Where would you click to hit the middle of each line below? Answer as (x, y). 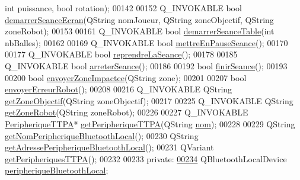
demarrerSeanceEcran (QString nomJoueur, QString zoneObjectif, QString (139, 19)
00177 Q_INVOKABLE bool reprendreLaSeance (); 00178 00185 (121, 54)
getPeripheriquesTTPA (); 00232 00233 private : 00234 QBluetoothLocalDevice (146, 158)
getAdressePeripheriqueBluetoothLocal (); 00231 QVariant (109, 147)
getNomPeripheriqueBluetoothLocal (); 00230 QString (102, 135)
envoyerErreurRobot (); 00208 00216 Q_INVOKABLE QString (119, 89)
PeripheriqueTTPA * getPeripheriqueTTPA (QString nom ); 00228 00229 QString (150, 123)
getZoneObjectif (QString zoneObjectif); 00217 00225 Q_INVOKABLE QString (149, 100)
